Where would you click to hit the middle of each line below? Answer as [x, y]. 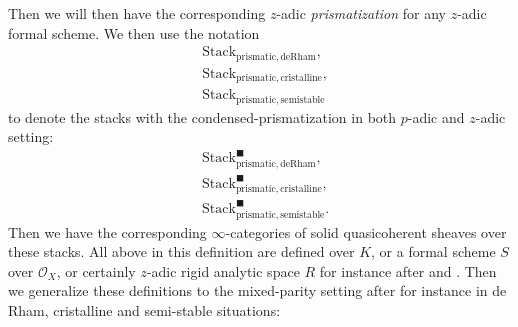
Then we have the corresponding [107, 231]
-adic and [436, 116]
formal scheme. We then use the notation [134, 32]
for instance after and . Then [408, 270]
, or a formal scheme [433, 251]
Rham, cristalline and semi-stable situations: [144, 310]
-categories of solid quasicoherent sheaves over [366, 231]
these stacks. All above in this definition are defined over [181, 251]
